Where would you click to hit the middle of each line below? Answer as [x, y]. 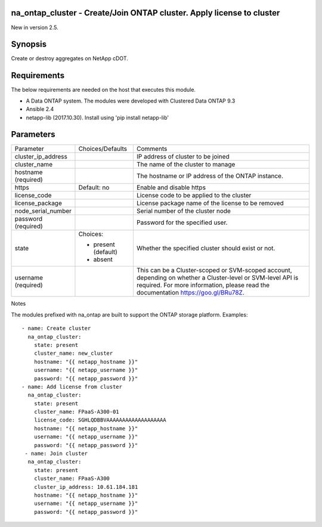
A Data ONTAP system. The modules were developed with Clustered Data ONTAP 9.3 [131, 101]
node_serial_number [43, 211]
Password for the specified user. [182, 222]
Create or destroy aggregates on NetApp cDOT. [69, 58]
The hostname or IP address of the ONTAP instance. [210, 176]
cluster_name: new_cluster [73, 354]
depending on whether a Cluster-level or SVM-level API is [217, 278]
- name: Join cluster [56, 454]
